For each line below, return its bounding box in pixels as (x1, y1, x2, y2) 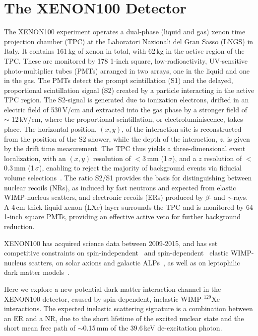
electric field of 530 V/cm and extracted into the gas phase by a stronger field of (4, 104, 247, 114)
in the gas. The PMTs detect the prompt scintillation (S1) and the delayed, (4, 75, 233, 85)
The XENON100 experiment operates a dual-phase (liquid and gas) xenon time (4, 26, 246, 37)
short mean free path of (4, 323, 76, 333)
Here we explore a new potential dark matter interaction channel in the (4, 283, 221, 294)
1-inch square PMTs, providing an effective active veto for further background (4, 211, 241, 222)
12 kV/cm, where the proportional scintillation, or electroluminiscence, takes (11, 114, 243, 124)
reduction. (4, 221, 35, 231)
